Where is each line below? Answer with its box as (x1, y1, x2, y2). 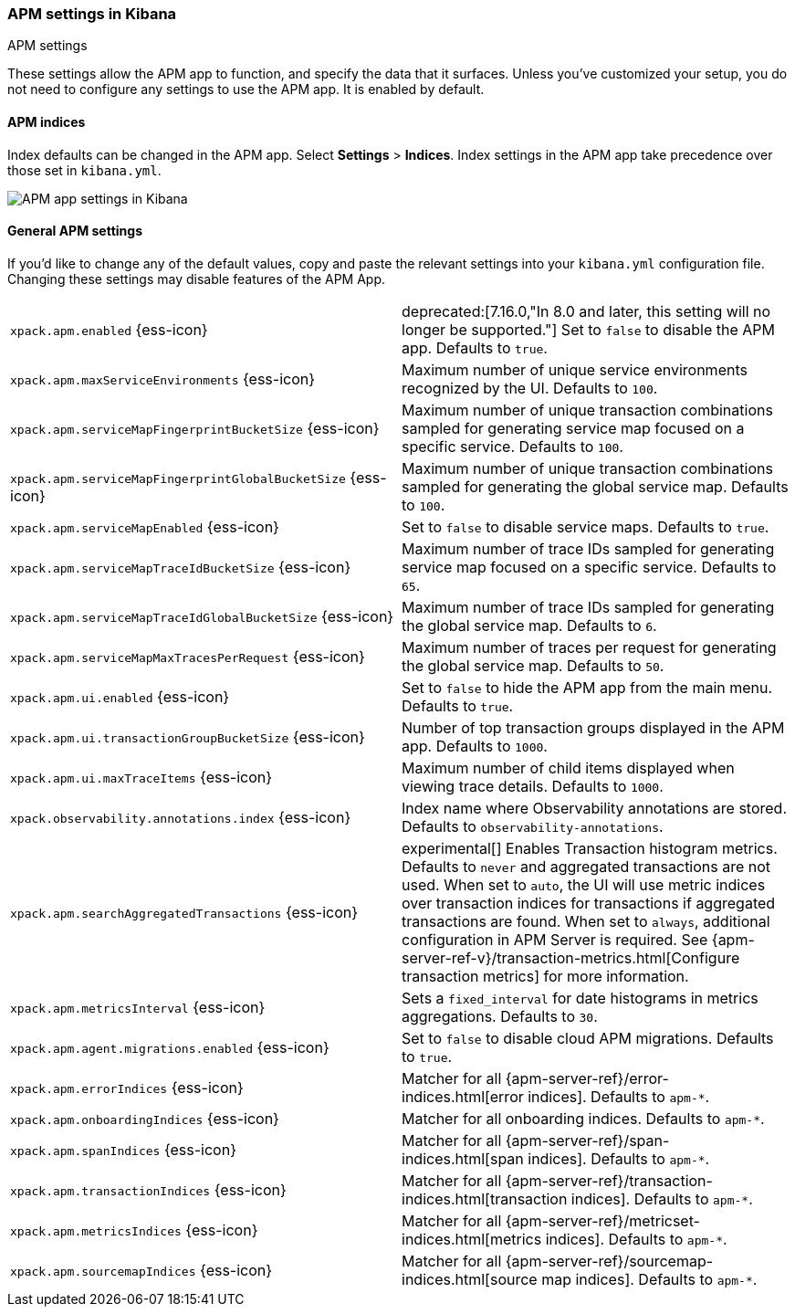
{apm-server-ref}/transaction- (505, 1171, 713, 1190)
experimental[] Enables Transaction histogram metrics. (402, 838, 778, 857)
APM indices (7, 113, 86, 130)
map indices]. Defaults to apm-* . (541, 1269, 758, 1288)
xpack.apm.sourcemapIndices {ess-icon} (10, 1260, 273, 1279)
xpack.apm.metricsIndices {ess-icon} (10, 1220, 258, 1239)
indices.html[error (402, 1087, 524, 1106)
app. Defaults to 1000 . (402, 736, 548, 755)
